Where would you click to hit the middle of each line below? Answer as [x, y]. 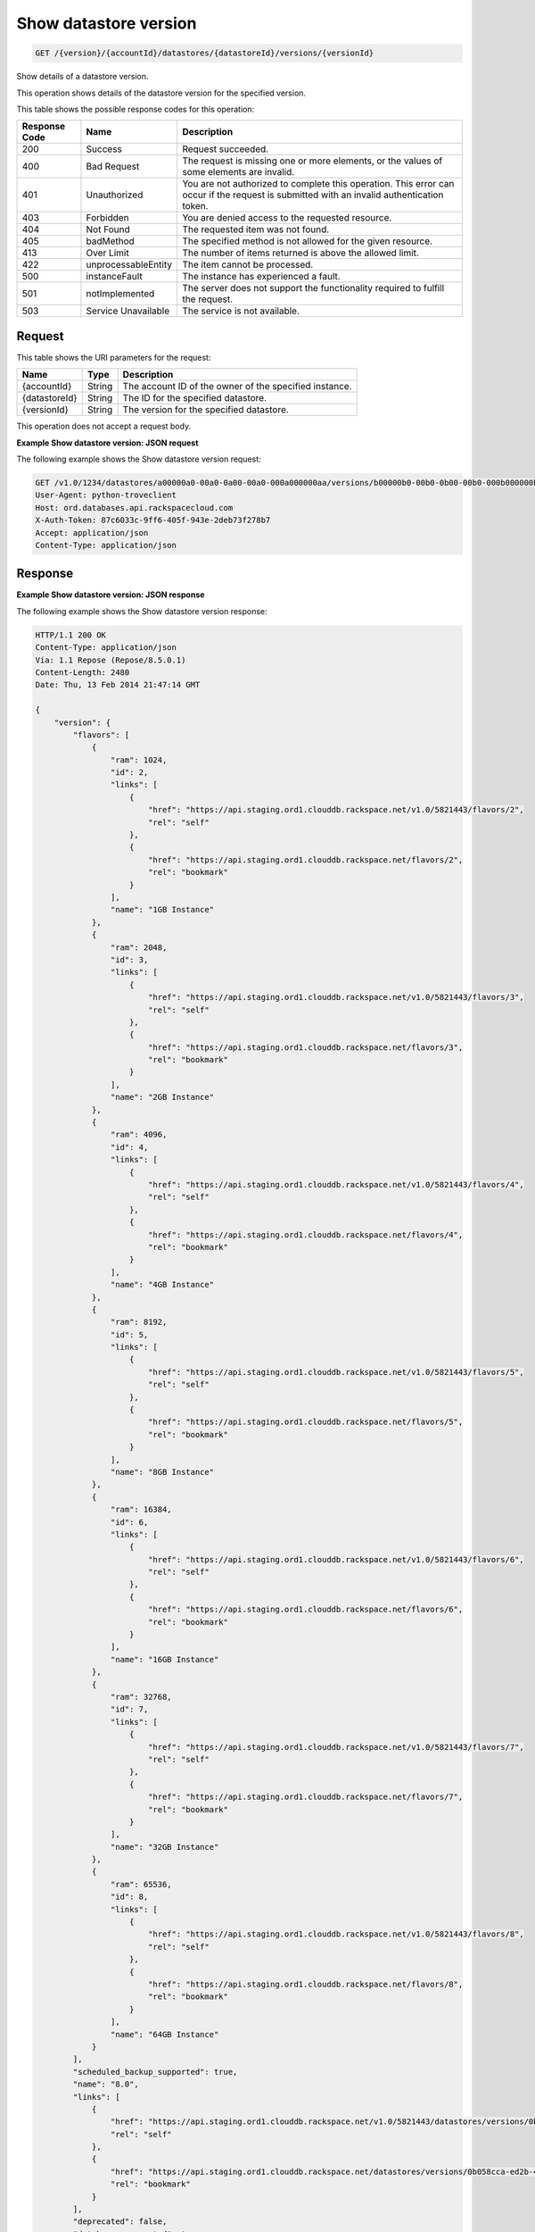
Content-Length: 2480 [82, 672]
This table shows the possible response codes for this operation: [136, 109]
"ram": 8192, [139, 1322]
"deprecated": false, [120, 2222]
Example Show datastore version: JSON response [111, 595]
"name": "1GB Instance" [162, 910]
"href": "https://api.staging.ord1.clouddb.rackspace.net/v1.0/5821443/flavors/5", [336, 1372]
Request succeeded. [226, 149]
